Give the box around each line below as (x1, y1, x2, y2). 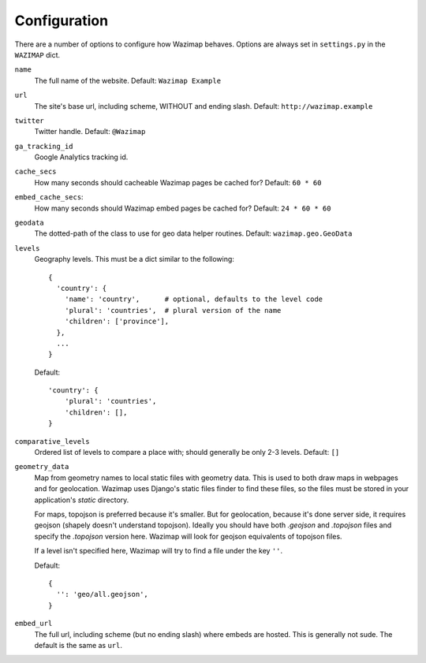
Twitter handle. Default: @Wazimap (34, 127, 146, 136)
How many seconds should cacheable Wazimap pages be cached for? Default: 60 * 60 (34, 177, 322, 187)
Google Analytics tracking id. (34, 152, 129, 162)
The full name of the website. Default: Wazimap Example (34, 76, 221, 85)
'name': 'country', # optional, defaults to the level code (64, 295, 323, 304)
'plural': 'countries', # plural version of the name (64, 306, 282, 315)
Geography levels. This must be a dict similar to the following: (34, 255, 234, 264)
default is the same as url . (34, 640, 122, 650)
